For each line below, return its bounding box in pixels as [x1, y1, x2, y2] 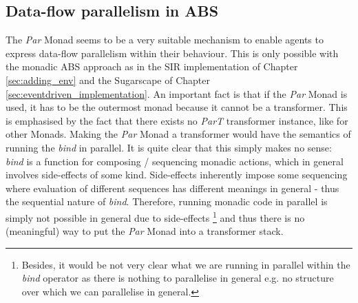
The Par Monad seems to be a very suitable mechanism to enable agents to [6, 32, 324, 47]
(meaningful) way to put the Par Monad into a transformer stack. [6, 224, 284, 238]
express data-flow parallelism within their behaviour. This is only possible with [6, 45, 339, 60]
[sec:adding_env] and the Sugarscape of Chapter [6, 72, 210, 87]
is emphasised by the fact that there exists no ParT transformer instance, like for [6, 113, 348, 127]
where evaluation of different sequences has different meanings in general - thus [6, 180, 339, 195]
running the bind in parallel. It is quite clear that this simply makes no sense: [6, 140, 332, 154]
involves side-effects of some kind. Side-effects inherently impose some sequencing [6, 167, 348, 182]
